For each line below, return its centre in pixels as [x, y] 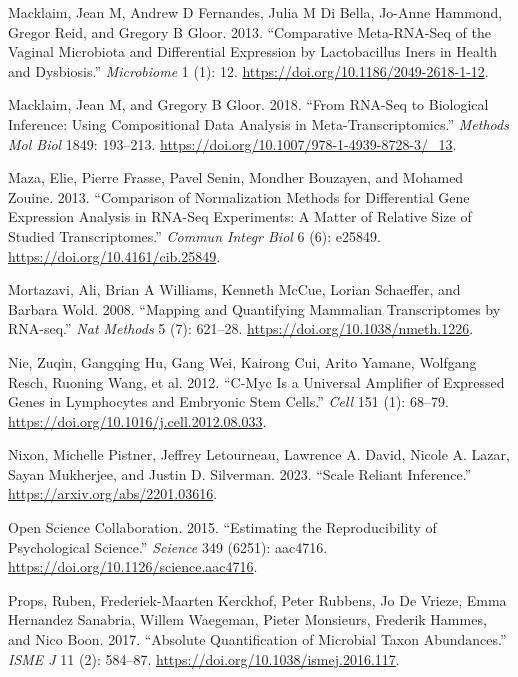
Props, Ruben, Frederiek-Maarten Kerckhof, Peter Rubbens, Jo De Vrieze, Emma [257, 599]
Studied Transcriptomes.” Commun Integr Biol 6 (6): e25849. [194, 235]
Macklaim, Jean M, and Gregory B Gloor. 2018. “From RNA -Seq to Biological [248, 104]
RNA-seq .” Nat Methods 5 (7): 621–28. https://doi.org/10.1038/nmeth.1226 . [241, 328]
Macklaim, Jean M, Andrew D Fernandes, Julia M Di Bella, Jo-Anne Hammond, [255, 12]
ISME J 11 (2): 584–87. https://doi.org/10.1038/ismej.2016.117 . [204, 658]
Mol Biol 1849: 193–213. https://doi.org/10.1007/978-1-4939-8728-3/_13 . [232, 143]
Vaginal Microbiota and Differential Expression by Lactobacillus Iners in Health [253, 51]
